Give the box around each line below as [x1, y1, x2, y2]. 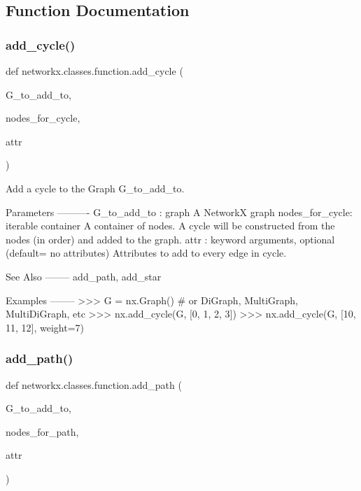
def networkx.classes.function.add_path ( [6, 377, 182, 392]
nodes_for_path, [6, 424, 79, 439]
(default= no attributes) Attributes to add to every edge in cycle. [6, 245, 287, 260]
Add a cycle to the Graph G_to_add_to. [6, 180, 185, 195]
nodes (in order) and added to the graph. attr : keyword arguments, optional [6, 232, 335, 246]
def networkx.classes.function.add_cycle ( [6, 64, 183, 78]
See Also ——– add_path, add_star [6, 269, 162, 283]
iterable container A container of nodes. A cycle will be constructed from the [6, 218, 335, 233]
